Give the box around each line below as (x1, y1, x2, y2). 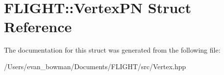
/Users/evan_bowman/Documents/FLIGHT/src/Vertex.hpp (4, 61, 186, 71)
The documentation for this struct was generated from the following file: (4, 45, 221, 55)
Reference (4, 17, 72, 37)
